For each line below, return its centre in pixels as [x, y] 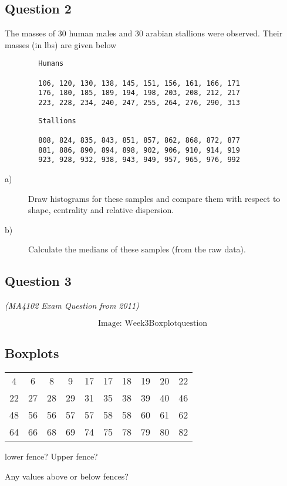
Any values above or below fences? [67, 476]
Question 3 [38, 281]
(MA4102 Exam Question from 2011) [72, 306]
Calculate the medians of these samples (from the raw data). [137, 249]
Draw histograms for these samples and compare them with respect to [154, 198]
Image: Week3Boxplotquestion [153, 323]
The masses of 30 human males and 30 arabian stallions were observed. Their [144, 33]
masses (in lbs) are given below [61, 44]
